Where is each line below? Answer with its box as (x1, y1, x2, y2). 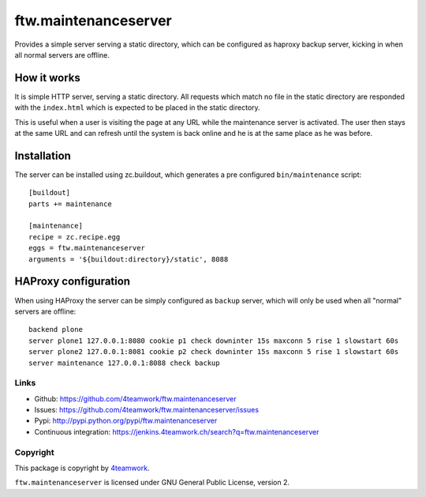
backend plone (28, 325, 83, 334)
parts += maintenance (28, 199, 112, 209)
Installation (14, 149, 71, 162)
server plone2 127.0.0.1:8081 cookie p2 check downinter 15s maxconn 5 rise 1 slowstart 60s (28, 348, 399, 356)
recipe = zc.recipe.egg (28, 232, 121, 241)
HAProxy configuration (14, 275, 130, 288)
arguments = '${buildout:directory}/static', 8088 (28, 254, 229, 264)
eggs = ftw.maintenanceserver (28, 243, 146, 253)
